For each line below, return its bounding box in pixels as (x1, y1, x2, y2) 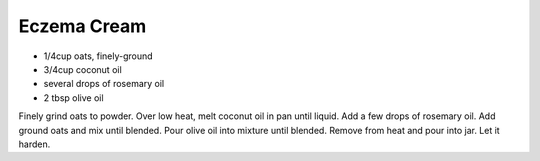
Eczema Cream (18, 15, 147, 37)
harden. (18, 138, 51, 150)
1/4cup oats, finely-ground (43, 50, 154, 62)
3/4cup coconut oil (43, 63, 122, 75)
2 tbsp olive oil (43, 91, 104, 104)
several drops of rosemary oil (43, 78, 165, 90)
